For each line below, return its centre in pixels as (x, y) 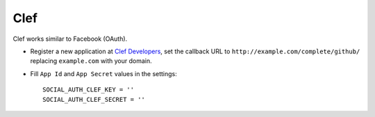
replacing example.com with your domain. (91, 61)
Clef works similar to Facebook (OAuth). (70, 39)
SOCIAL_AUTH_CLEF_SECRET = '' (94, 99)
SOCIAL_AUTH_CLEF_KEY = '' (89, 90)
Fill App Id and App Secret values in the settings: (103, 73)
